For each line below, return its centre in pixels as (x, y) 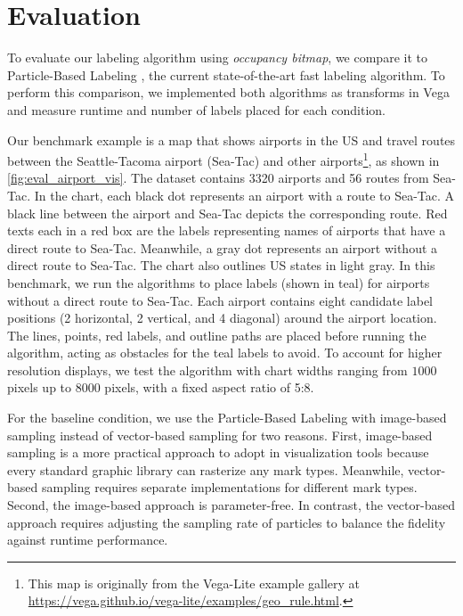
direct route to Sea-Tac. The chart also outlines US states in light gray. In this (221, 265)
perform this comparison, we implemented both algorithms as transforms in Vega (228, 92)
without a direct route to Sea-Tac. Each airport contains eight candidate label (220, 300)
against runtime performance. (88, 540)
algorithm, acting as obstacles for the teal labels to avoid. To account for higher (225, 353)
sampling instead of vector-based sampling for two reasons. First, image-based (220, 435)
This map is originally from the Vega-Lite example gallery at (194, 583)
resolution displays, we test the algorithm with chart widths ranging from (207, 370)
